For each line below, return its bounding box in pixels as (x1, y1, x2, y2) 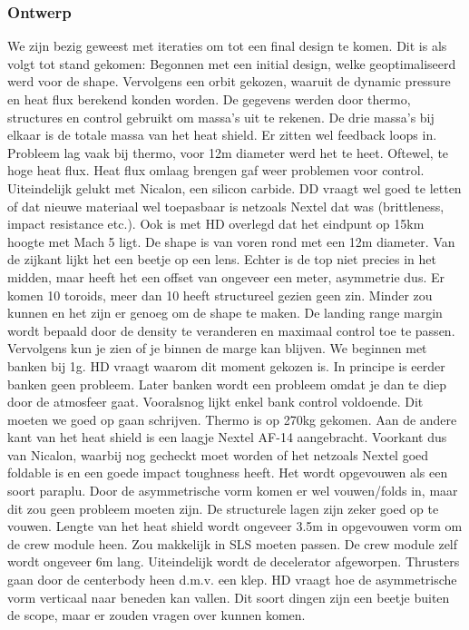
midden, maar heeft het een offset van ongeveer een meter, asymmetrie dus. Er (7, 267, 445, 286)
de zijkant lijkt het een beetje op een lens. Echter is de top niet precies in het (7, 250, 436, 269)
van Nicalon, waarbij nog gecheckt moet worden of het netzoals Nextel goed (7, 445, 429, 464)
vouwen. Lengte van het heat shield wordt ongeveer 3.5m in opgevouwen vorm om (7, 517, 463, 536)
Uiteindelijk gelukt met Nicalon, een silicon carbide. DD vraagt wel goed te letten (7, 178, 462, 197)
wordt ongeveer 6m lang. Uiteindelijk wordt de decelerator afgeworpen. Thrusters (7, 552, 460, 571)
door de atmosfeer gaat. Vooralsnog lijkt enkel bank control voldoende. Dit (7, 392, 424, 411)
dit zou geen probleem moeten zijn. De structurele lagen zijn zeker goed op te (7, 498, 439, 517)
